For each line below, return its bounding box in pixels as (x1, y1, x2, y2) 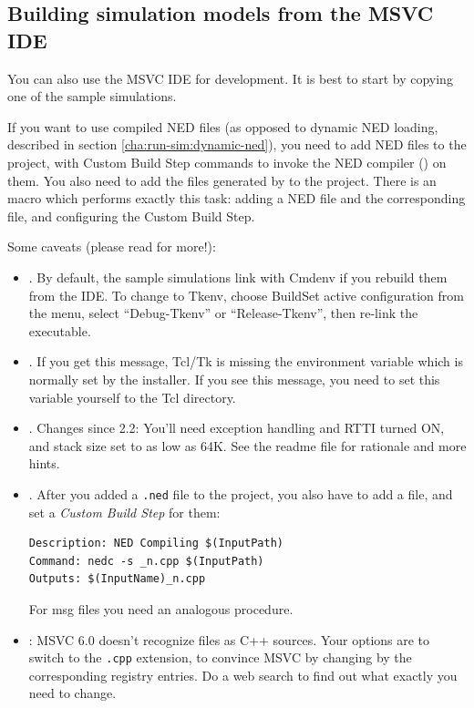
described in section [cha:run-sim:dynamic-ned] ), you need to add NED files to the (7, 135, 467, 154)
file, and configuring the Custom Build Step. (7, 206, 255, 225)
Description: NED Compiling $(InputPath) (28, 537, 283, 550)
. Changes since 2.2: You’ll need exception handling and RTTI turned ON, (28, 418, 445, 437)
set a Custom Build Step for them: (28, 502, 221, 521)
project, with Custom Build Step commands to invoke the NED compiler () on (7, 152, 447, 171)
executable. (28, 321, 91, 340)
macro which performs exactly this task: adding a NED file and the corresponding (7, 189, 466, 208)
